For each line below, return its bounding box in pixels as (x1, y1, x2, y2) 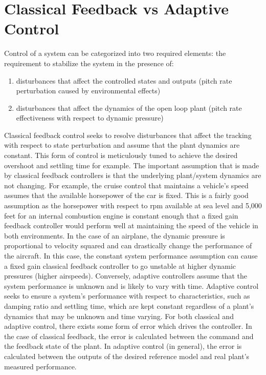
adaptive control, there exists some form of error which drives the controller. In (4, 321, 252, 331)
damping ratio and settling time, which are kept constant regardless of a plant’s (4, 300, 254, 311)
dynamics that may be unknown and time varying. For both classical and (4, 310, 234, 321)
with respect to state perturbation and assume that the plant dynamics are (4, 140, 240, 150)
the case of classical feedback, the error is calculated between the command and (4, 330, 254, 341)
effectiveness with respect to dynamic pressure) (16, 112, 164, 123)
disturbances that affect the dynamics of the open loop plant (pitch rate (16, 102, 242, 113)
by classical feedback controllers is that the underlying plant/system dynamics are (4, 170, 261, 181)
